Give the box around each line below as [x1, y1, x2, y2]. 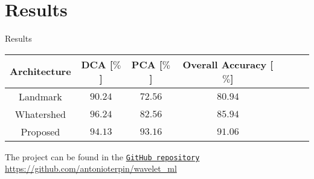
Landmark [18, 89, 62, 103]
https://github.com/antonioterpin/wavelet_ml [5, 162, 177, 175]
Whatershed [14, 106, 66, 121]
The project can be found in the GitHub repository [5, 150, 200, 163]
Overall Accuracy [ [182, 57, 274, 71]
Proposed [21, 124, 60, 138]
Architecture [10, 64, 71, 79]
